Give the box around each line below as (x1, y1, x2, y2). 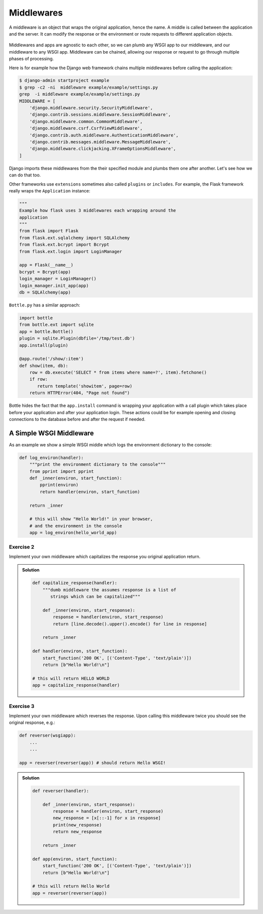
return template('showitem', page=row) (37, 383, 132, 389)
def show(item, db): (19, 363, 68, 368)
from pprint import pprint (29, 468, 94, 474)
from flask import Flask (19, 228, 79, 234)
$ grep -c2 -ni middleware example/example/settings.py (19, 84, 158, 90)
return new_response (53, 829, 102, 835)
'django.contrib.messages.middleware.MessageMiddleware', (29, 139, 171, 145)
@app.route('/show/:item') (19, 356, 84, 362)
